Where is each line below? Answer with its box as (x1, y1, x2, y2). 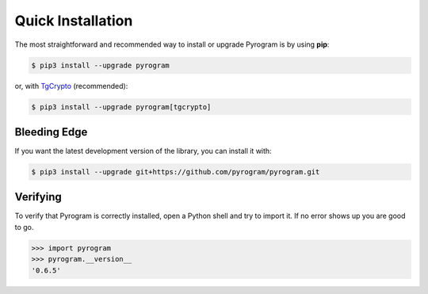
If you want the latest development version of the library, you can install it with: (14, 147, 273, 155)
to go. (14, 222, 34, 231)
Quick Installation (14, 12, 133, 29)
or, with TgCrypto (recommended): (14, 81, 128, 90)
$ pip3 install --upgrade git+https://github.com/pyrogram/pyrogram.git (31, 167, 320, 176)
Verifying (14, 190, 63, 204)
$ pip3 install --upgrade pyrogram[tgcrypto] (31, 102, 212, 111)
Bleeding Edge (14, 125, 88, 139)
